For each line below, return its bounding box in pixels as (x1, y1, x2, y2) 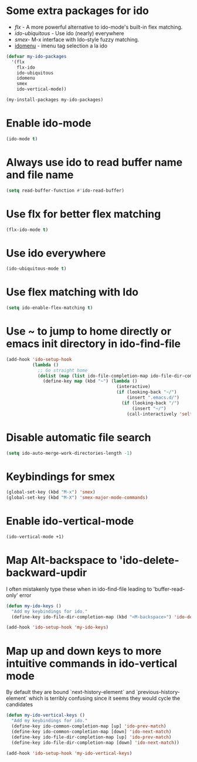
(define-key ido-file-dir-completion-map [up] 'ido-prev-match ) (11, 734, 172, 740)
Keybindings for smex (6, 470, 116, 483)
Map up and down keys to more (6, 644, 162, 658)
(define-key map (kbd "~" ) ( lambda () (43, 378, 138, 385)
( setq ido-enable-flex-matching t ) (6, 305, 93, 311)
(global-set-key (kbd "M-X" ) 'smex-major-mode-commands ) (6, 495, 148, 501)
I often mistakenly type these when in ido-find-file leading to (6, 585, 152, 593)
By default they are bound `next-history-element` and (6, 689, 135, 696)
